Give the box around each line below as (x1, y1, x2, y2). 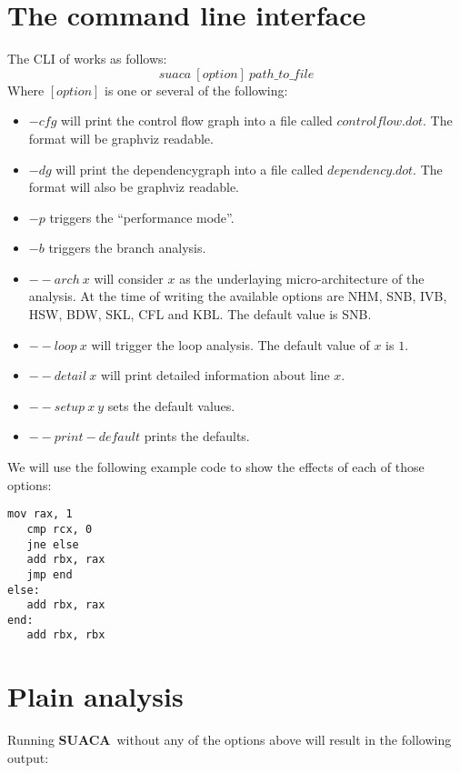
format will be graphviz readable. (28, 128, 214, 147)
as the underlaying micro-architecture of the (179, 268, 425, 287)
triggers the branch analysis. (48, 238, 206, 257)
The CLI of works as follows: (7, 49, 167, 68)
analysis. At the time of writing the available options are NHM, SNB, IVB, (28, 286, 447, 306)
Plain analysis (7, 678, 184, 715)
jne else (26, 537, 79, 551)
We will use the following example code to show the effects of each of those (7, 457, 425, 477)
